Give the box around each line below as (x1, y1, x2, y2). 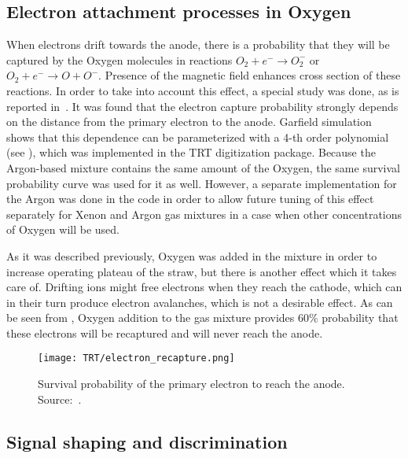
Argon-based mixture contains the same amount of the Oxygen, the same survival (6, 159, 400, 175)
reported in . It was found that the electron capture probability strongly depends (6, 98, 399, 114)
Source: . (38, 390, 82, 407)
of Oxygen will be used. (6, 221, 119, 238)
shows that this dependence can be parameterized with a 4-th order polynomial (6, 128, 389, 145)
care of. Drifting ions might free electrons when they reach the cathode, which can (6, 279, 402, 295)
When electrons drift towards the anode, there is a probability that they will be (6, 36, 390, 53)
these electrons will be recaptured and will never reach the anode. (6, 324, 323, 341)
